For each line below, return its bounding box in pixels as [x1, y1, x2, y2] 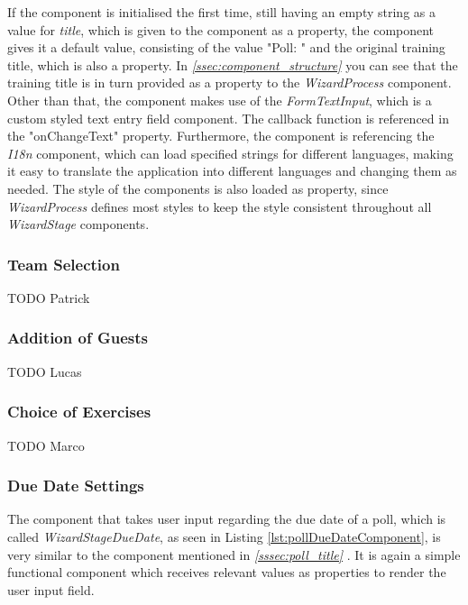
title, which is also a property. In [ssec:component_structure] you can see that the [7, 55, 458, 74]
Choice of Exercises [7, 400, 151, 423]
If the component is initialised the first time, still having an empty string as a [7, 3, 436, 21]
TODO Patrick [7, 288, 90, 307]
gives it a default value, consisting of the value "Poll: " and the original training [7, 38, 445, 57]
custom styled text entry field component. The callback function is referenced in [7, 108, 449, 127]
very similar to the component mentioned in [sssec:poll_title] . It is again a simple [7, 545, 461, 564]
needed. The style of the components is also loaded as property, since [7, 179, 389, 197]
